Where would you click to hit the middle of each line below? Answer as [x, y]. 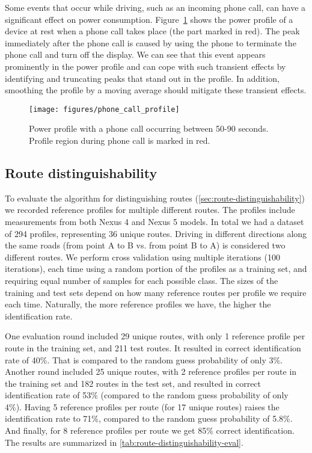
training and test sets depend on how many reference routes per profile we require [156, 292]
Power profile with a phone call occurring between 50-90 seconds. [149, 128]
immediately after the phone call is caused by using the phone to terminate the [151, 42]
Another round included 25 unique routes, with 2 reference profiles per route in [151, 371]
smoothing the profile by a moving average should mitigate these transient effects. [156, 90]
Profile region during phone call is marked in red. [120, 140]
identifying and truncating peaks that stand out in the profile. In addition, [142, 78]
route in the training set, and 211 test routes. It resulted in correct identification [153, 347]
